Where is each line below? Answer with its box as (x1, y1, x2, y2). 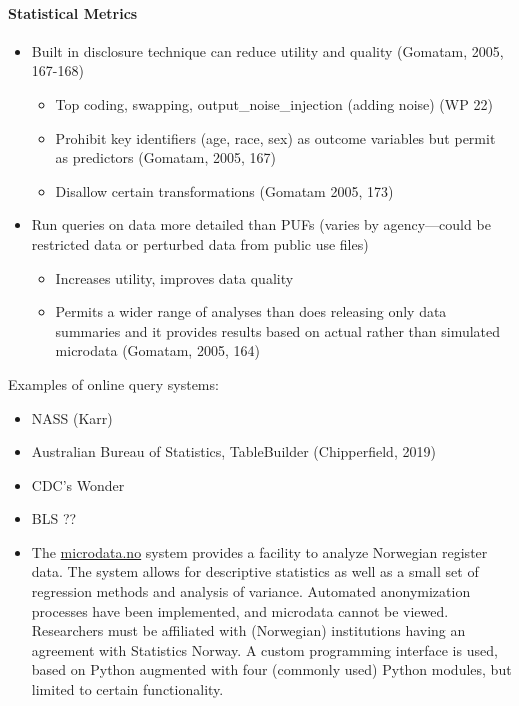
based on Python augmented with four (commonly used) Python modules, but (31, 659, 512, 680)
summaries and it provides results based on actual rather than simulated (55, 320, 501, 341)
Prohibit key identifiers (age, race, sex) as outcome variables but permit (55, 127, 496, 148)
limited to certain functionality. (31, 679, 224, 700)
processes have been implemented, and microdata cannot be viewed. (31, 600, 449, 621)
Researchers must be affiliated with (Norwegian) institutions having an (31, 620, 466, 641)
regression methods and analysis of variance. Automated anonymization (31, 581, 471, 602)
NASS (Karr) (31, 407, 113, 428)
